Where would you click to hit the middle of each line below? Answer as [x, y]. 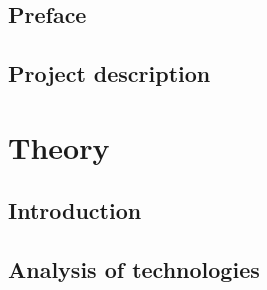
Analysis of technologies [134, 269]
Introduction [75, 210]
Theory [59, 146]
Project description [109, 73]
